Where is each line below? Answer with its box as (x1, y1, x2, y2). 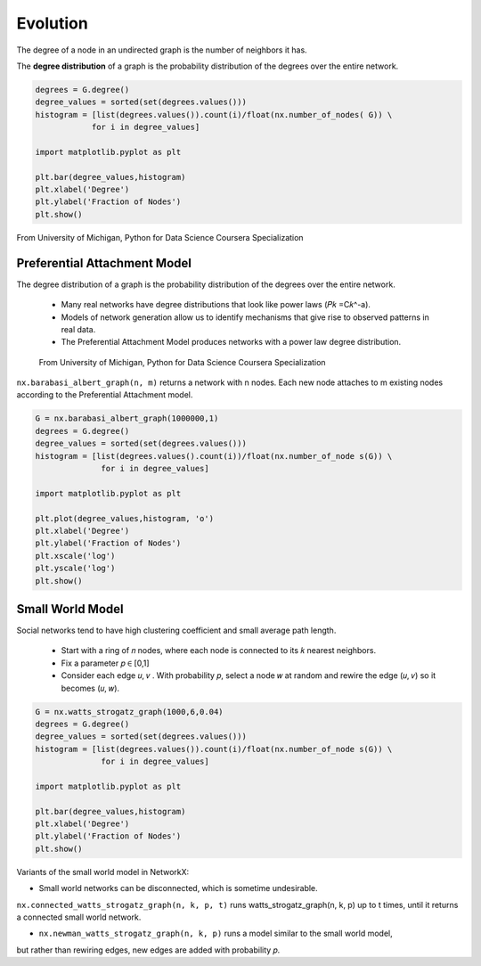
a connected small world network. (16, 912, 142, 922)
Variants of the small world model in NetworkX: (16, 866, 190, 877)
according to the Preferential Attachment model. (16, 389, 193, 400)
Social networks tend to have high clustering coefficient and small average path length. (16, 625, 337, 636)
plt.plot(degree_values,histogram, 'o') (35, 513, 214, 523)
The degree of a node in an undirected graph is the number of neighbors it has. (16, 45, 307, 55)
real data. (61, 323, 96, 334)
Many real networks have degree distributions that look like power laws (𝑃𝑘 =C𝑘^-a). (61, 299, 371, 310)
